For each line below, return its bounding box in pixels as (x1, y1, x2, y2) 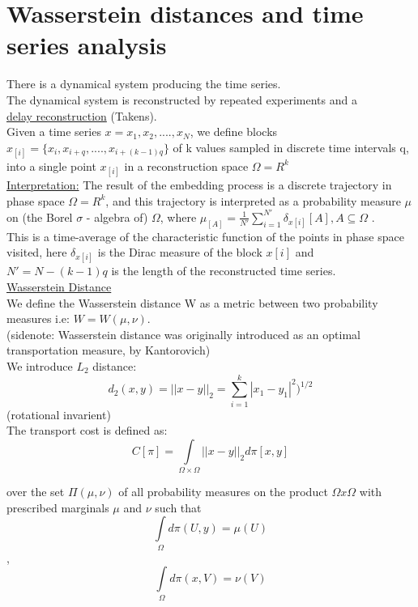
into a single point (6, 157, 96, 174)
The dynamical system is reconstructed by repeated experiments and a (6, 91, 357, 108)
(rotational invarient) (6, 405, 111, 422)
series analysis (6, 28, 167, 62)
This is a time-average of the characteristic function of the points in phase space (6, 227, 404, 244)
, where (160, 208, 197, 225)
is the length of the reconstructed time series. (111, 262, 336, 279)
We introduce (6, 357, 73, 374)
